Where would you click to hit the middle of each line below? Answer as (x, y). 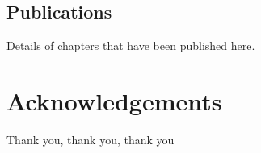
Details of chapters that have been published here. (131, 45)
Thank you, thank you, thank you (91, 139)
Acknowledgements (114, 100)
